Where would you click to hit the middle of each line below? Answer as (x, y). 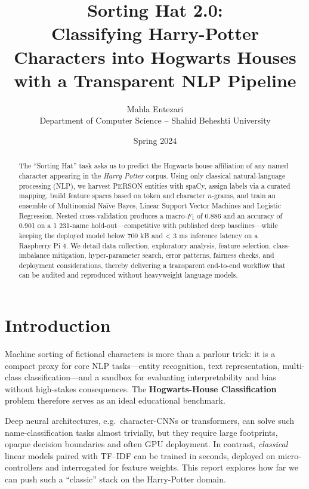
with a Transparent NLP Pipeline (155, 80)
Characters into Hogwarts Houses (155, 56)
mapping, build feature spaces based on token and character (112, 196)
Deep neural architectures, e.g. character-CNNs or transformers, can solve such (150, 421)
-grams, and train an (244, 196)
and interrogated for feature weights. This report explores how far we (172, 467)
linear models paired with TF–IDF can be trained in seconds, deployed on (140, 455)
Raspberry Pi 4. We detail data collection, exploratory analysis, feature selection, (145, 245)
